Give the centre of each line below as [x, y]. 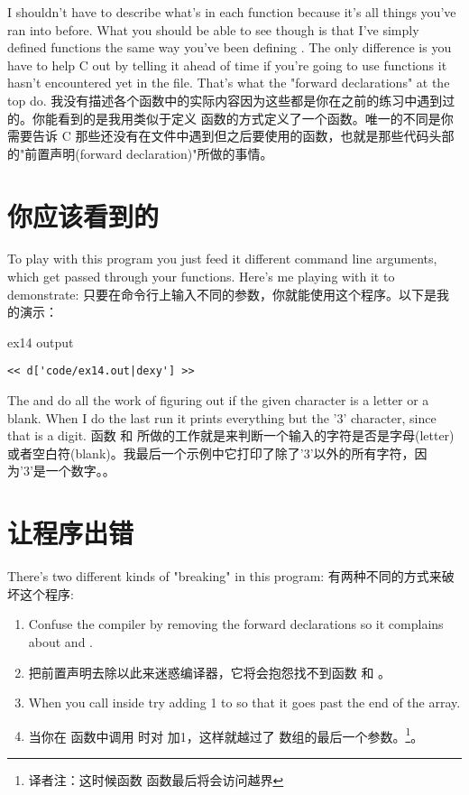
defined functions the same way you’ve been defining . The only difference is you [230, 47]
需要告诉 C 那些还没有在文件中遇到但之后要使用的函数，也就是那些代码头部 [231, 136]
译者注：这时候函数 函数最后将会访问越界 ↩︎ [156, 780]
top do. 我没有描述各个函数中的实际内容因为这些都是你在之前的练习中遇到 [225, 100]
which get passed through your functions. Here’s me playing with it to [201, 277]
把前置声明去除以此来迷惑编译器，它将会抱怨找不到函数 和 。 [210, 672]
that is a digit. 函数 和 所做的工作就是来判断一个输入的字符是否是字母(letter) [231, 435]
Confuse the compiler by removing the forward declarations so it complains [236, 624]
